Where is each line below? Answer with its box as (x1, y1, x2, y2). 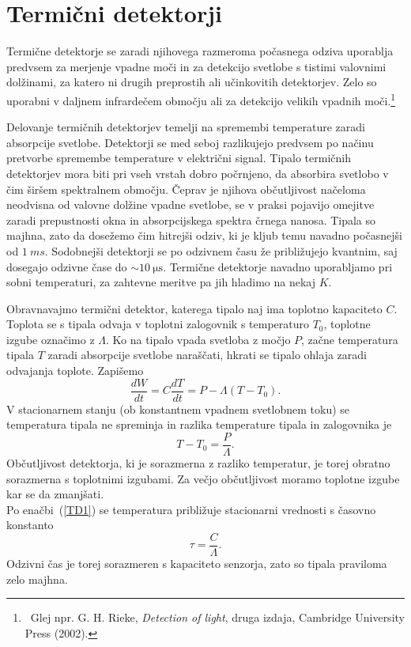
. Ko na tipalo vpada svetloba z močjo (105, 331, 291, 347)
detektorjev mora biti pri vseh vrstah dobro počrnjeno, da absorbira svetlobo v (6, 165, 389, 181)
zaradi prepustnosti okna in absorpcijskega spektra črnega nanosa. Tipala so (6, 211, 376, 228)
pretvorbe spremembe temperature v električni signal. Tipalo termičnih (6, 149, 351, 166)
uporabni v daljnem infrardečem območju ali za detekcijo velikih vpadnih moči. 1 (6, 89, 396, 108)
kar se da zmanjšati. (6, 486, 104, 502)
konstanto (6, 516, 54, 533)
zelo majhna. (6, 570, 68, 587)
